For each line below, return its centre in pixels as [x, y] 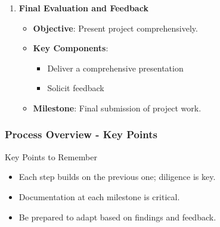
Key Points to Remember [51, 156]
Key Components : [71, 48]
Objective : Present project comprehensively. [115, 28]
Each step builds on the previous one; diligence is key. [117, 177]
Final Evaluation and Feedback [83, 8]
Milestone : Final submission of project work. [117, 108]
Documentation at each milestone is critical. [99, 196]
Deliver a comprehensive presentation [115, 68]
